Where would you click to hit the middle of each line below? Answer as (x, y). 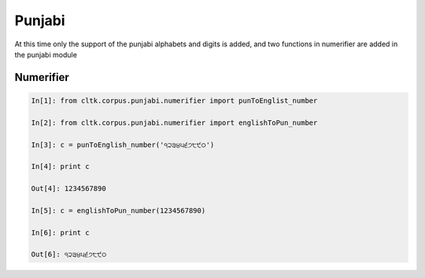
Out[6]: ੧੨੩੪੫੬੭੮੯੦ (69, 254)
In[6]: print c (60, 232)
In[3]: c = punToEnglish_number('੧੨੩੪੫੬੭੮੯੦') (123, 144)
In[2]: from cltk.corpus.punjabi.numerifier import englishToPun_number (174, 123)
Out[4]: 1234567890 (68, 189)
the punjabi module (46, 54)
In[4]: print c (60, 166)
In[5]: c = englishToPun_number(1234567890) (118, 210)
